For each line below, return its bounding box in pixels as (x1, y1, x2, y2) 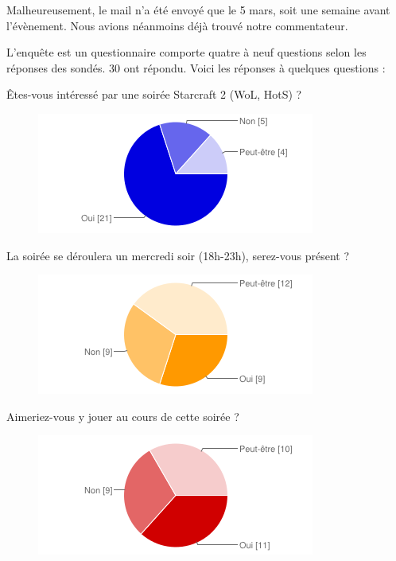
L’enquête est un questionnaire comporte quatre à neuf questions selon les (6, 44, 367, 60)
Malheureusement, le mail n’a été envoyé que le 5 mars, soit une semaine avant (6, 2, 390, 18)
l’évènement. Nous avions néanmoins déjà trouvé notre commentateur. (6, 17, 348, 33)
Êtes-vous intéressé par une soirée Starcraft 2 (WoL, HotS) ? (6, 86, 302, 103)
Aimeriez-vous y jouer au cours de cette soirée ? (6, 407, 239, 424)
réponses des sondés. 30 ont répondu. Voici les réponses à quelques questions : (6, 59, 386, 76)
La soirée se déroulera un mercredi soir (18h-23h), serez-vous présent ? (6, 247, 350, 263)
